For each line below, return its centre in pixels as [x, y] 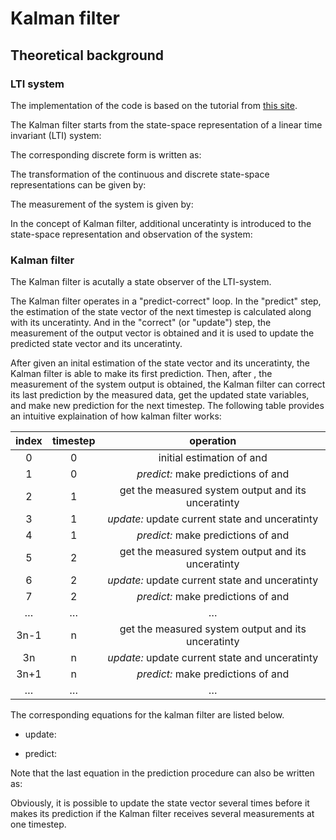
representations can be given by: [78, 184]
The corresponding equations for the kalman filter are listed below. [147, 715]
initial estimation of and [213, 458]
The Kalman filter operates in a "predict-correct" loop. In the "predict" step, [166, 301]
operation [213, 441]
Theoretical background [87, 55]
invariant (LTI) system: [56, 135]
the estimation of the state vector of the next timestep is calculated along [161, 312]
